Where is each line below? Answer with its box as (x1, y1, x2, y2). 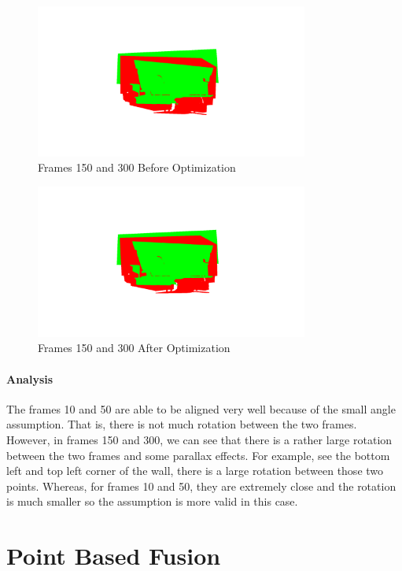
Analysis (6, 370, 53, 387)
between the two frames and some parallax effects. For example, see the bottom (6, 447, 390, 463)
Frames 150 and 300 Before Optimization (38, 159, 236, 176)
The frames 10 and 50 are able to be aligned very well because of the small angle (6, 400, 396, 417)
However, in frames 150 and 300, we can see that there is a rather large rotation (6, 431, 393, 447)
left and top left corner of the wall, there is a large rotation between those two (6, 462, 384, 479)
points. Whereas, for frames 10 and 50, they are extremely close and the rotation (6, 477, 396, 494)
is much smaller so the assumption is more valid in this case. (6, 493, 298, 510)
